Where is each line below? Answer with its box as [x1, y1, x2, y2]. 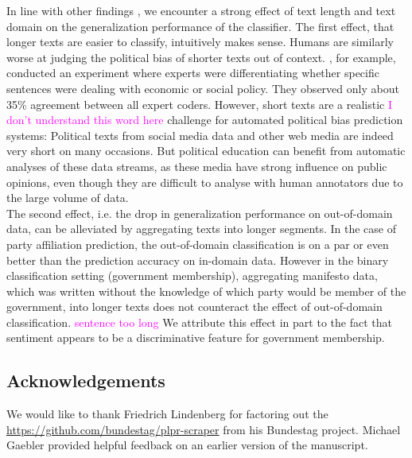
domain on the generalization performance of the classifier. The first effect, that [6, 17, 395, 34]
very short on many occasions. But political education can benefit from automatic [6, 142, 406, 159]
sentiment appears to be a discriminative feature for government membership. [6, 329, 385, 346]
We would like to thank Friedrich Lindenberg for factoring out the [6, 406, 328, 422]
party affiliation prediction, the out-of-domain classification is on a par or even [6, 235, 389, 252]
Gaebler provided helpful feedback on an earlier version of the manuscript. [6, 437, 368, 453]
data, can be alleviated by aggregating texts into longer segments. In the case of [6, 220, 396, 237]
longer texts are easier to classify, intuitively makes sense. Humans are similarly [6, 33, 394, 50]
